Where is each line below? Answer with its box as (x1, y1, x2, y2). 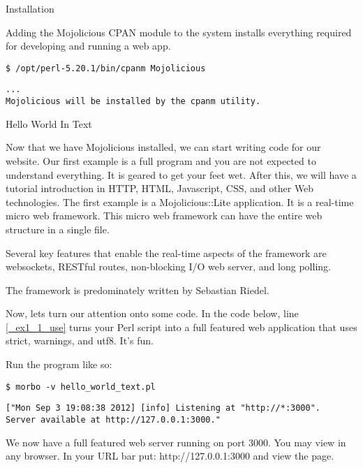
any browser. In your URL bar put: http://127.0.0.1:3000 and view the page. (6, 448, 334, 463)
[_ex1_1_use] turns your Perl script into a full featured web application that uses (6, 319, 357, 334)
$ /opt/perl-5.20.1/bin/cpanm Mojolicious (6, 63, 206, 73)
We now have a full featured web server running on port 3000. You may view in (6, 434, 346, 449)
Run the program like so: (6, 357, 112, 372)
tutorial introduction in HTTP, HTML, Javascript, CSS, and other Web (6, 181, 314, 196)
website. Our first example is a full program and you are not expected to (6, 153, 316, 168)
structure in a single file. (6, 221, 110, 236)
